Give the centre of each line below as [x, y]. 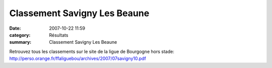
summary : [20, 42]
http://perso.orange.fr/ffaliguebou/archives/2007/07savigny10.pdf [78, 58]
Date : [15, 28]
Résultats [59, 35]
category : [20, 35]
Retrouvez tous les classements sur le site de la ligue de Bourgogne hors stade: [92, 51]
